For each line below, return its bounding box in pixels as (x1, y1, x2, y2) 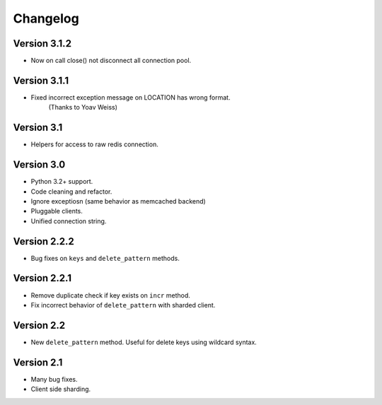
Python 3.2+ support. (30, 177, 93, 186)
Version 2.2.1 (13, 272, 72, 284)
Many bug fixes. (30, 375, 78, 383)
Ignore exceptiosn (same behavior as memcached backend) (30, 196, 207, 205)
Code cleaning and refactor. (30, 187, 112, 196)
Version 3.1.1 (13, 74, 69, 86)
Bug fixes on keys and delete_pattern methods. (30, 254, 180, 262)
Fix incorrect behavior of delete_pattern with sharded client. (30, 300, 216, 309)
